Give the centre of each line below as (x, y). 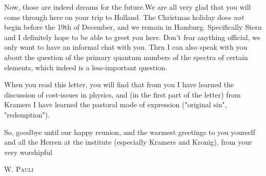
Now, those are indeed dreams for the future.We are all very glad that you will (128, 7)
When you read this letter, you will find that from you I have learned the (119, 84)
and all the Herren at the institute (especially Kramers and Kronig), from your (128, 142)
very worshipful (28, 152)
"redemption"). (27, 114)
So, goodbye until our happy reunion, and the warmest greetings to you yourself (130, 132)
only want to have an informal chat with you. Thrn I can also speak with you (126, 47)
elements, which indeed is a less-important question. (86, 67)
